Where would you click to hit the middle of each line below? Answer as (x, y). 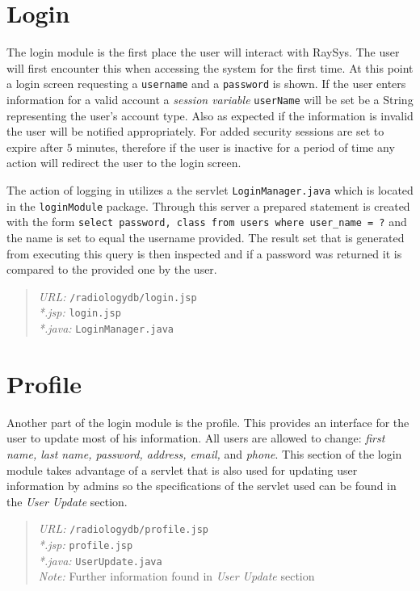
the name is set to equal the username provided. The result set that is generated (206, 237)
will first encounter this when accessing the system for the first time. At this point (210, 67)
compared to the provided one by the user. (112, 269)
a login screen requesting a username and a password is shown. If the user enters (206, 84)
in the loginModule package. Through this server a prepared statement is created (208, 205)
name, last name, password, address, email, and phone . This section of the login (204, 454)
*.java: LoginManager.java (106, 328)
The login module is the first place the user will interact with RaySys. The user (203, 52)
